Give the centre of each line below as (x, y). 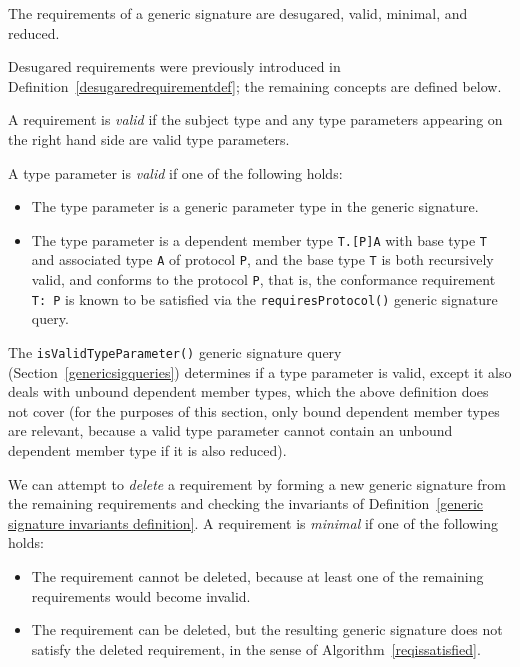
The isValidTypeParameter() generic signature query (175, 351)
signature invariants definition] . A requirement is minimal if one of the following (253, 522)
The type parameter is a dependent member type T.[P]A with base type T (259, 239)
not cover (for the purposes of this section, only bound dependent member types (254, 410)
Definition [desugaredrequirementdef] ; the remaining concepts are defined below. (255, 85)
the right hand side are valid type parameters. (149, 138)
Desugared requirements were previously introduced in (174, 66)
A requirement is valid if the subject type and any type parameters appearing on (255, 119)
